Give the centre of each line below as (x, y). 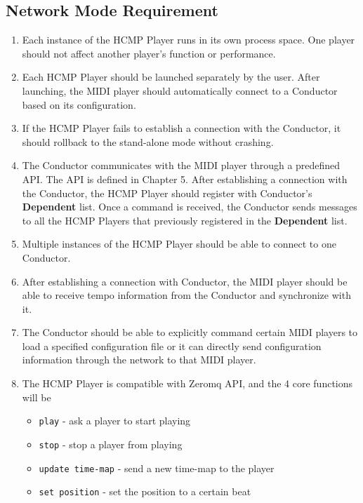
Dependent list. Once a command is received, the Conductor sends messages (190, 207)
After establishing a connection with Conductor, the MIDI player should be (185, 281)
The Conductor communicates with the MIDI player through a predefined (181, 165)
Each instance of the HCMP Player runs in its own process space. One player (189, 40)
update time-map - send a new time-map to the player (157, 468)
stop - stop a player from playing (111, 444)
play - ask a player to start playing (115, 421)
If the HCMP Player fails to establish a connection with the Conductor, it (181, 128)
